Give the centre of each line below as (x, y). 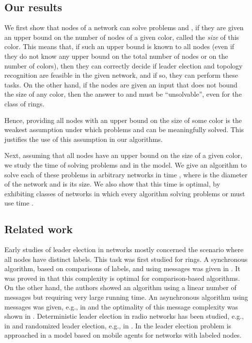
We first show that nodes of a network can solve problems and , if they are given (124, 27)
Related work (39, 229)
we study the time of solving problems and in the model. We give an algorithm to (126, 164)
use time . (19, 203)
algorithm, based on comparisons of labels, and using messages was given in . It (122, 268)
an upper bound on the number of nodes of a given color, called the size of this (122, 37)
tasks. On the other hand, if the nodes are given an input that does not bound (121, 84)
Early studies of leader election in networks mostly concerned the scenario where (124, 249)
